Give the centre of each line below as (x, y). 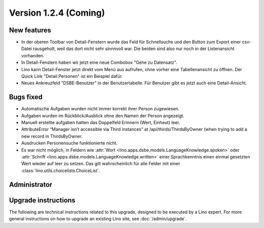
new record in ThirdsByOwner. (52, 136)
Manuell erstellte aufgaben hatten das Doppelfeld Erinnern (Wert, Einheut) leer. (101, 123)
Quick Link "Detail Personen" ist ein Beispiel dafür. (72, 76)
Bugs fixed (26, 97)
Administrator (31, 185)
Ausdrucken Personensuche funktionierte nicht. (69, 143)
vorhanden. (33, 55)
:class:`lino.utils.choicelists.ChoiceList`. (61, 170)
